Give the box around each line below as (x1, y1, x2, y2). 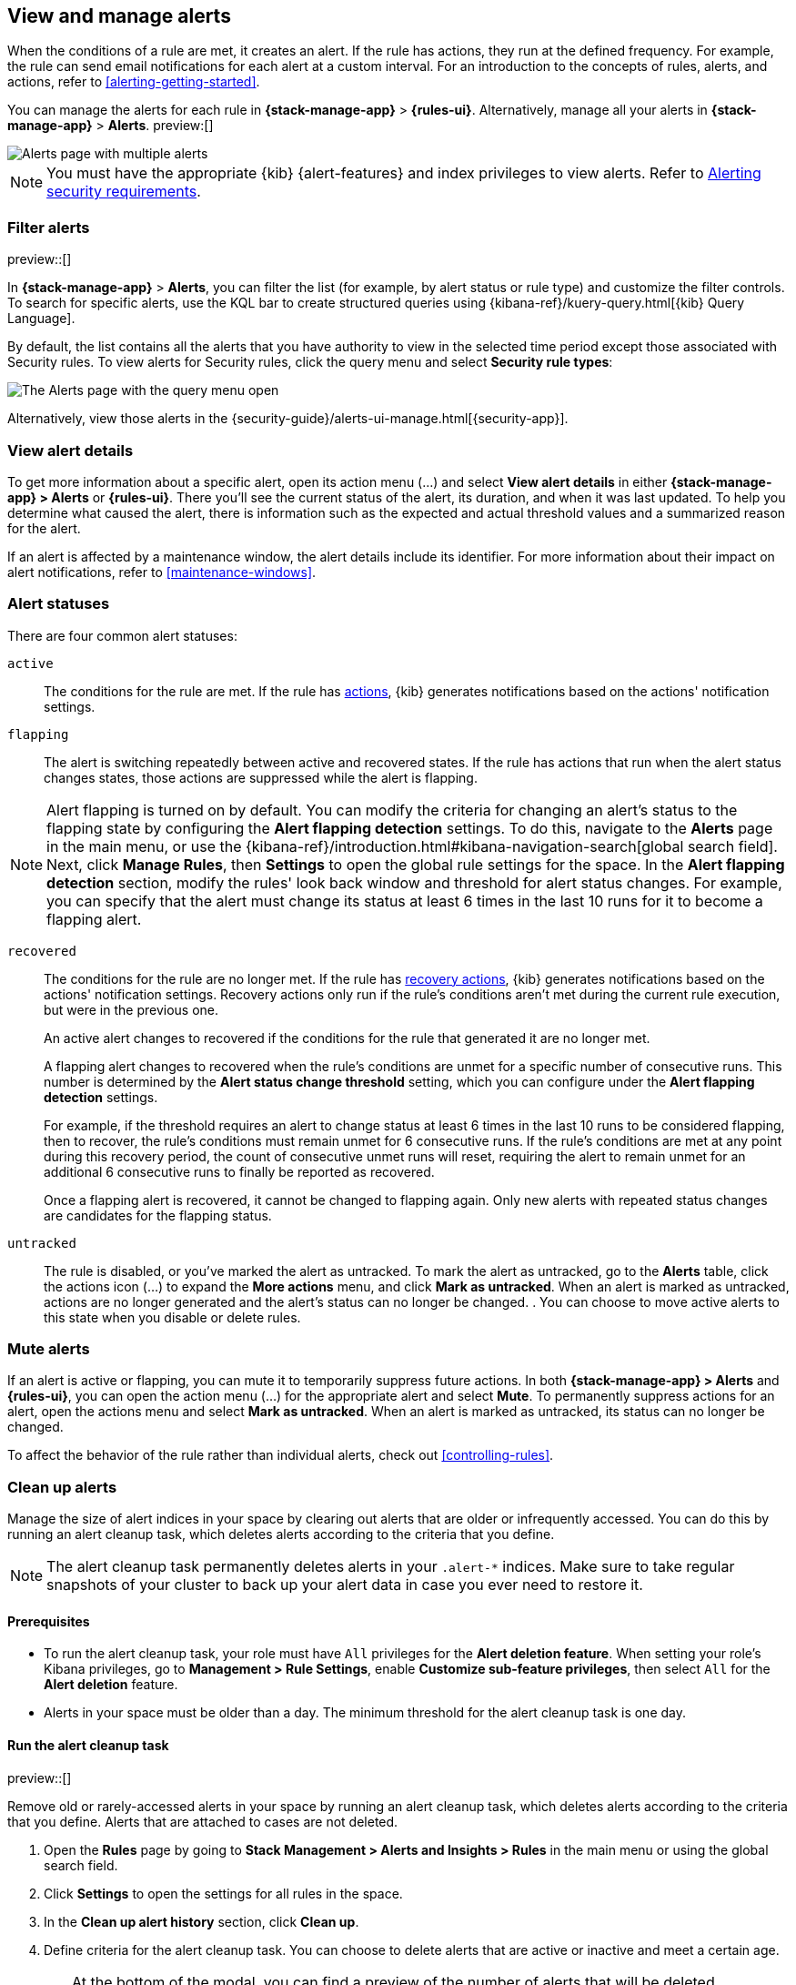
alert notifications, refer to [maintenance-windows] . (7, 563, 317, 580)
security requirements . (46, 182, 201, 201)
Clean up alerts (7, 1477, 117, 1496)
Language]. (7, 310, 76, 327)
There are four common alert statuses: (7, 627, 237, 643)
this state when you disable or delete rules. (44, 1309, 301, 1325)
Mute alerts (7, 1340, 90, 1359)
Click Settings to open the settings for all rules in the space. (44, 1885, 403, 1901)
